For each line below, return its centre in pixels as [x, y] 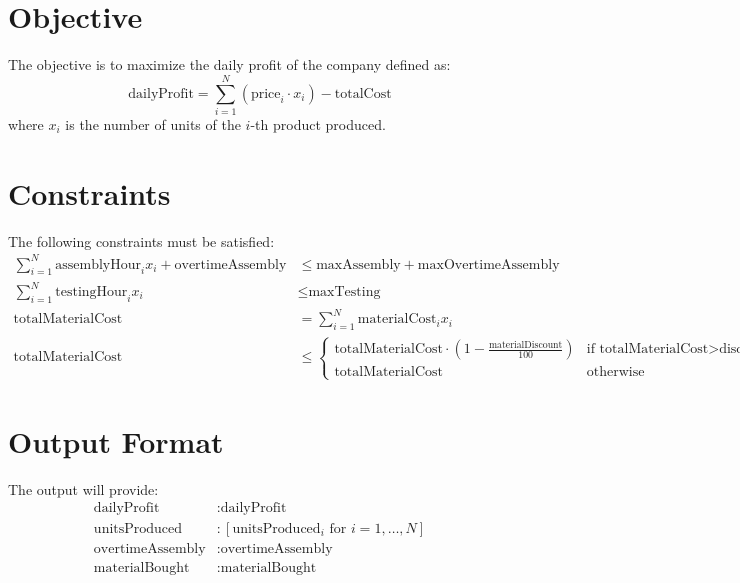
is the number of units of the [153, 123]
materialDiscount [525, 344]
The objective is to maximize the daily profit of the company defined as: [229, 64]
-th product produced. [318, 123]
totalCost [363, 93]
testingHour [91, 292]
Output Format [116, 440]
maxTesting [344, 292]
